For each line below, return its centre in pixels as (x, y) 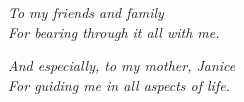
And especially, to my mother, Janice (122, 65)
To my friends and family (86, 12)
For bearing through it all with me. (114, 31)
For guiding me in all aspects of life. (119, 84)
